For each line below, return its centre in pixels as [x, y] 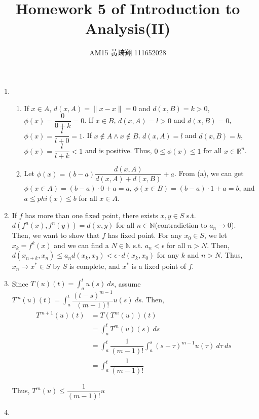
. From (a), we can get [209, 173]
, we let [215, 235]
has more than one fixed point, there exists [91, 215]
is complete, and [95, 266]
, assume [127, 283]
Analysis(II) [128, 28]
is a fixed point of [159, 266]
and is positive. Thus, [119, 150]
